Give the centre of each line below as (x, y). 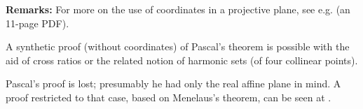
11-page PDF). (37, 23)
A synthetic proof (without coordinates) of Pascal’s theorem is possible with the (178, 46)
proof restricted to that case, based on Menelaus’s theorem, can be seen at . (169, 97)
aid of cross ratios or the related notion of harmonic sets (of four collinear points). (182, 60)
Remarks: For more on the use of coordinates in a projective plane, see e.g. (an (178, 9)
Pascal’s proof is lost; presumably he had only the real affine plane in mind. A (173, 83)
